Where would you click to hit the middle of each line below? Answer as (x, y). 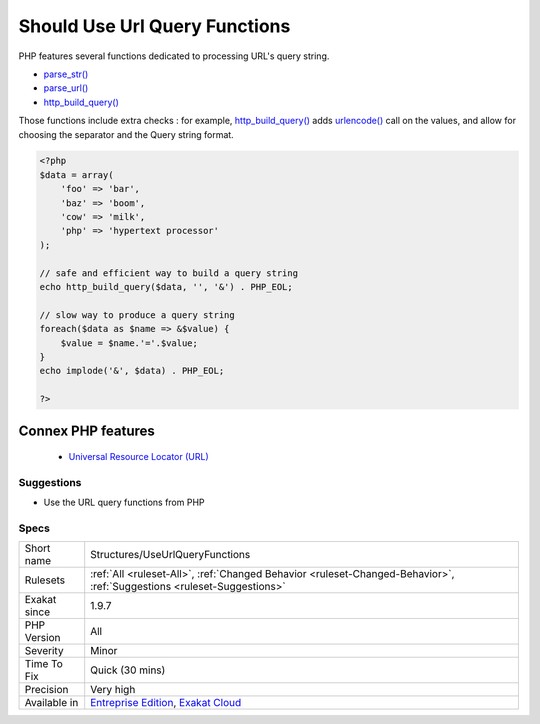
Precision (46, 690)
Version (42, 638)
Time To (44, 664)
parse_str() (66, 74)
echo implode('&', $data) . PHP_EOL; (132, 371)
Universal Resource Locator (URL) (138, 457)
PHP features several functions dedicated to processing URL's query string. (174, 56)
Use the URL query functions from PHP (124, 502)
